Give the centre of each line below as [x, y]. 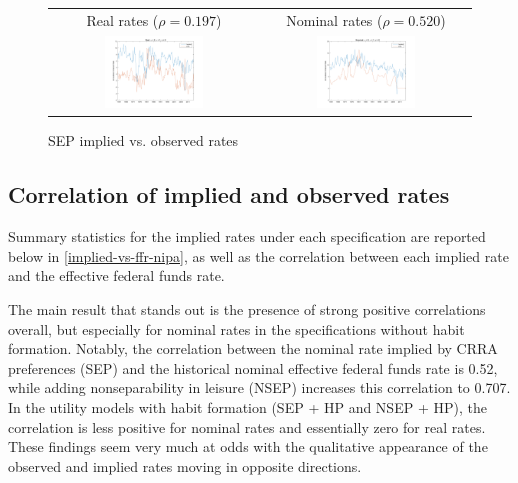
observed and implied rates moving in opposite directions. [185, 465]
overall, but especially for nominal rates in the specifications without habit [236, 328]
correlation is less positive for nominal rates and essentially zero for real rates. [247, 426]
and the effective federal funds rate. [116, 275]
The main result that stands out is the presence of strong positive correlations [247, 309]
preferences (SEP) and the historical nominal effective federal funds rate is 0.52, [253, 367]
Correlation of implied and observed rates [229, 194]
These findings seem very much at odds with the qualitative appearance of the [248, 446]
